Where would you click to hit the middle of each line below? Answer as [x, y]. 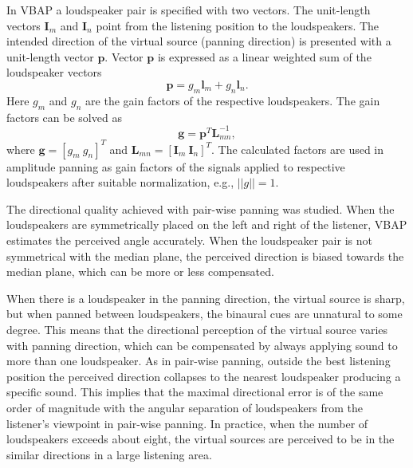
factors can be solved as [64, 117]
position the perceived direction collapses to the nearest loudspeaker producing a [204, 376]
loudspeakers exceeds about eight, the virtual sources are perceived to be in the [201, 439]
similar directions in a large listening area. [109, 454]
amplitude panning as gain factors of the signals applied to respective [176, 166]
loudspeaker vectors [54, 72]
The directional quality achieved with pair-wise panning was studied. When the [201, 208]
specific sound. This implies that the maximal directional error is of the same [195, 392]
